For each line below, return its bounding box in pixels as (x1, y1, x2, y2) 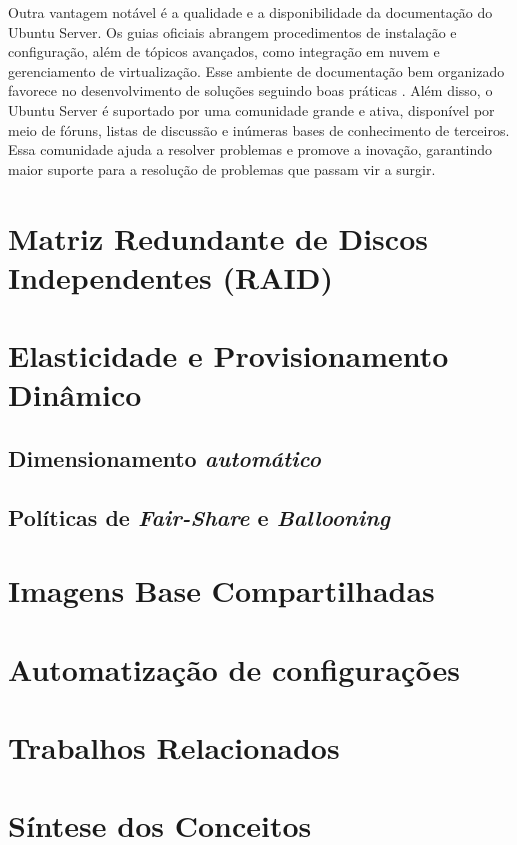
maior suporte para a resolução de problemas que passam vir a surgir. (8, 158, 436, 179)
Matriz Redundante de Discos (8, 217, 428, 258)
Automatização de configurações (8, 648, 460, 689)
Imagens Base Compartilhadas (8, 570, 435, 611)
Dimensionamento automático (8, 442, 321, 473)
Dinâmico (8, 374, 142, 415)
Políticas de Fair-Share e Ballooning (8, 501, 391, 532)
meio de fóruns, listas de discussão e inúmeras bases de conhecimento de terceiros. (8, 119, 510, 140)
